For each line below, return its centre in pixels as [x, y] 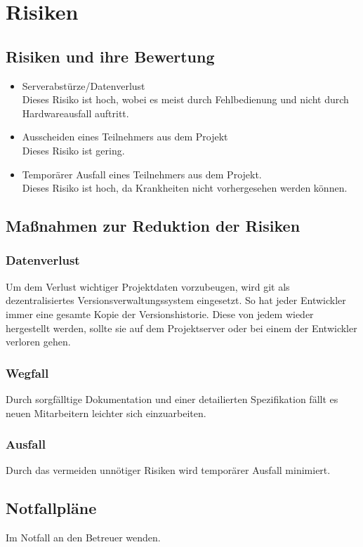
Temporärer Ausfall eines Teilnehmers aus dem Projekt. [142, 174]
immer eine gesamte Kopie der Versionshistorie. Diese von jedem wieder [160, 314]
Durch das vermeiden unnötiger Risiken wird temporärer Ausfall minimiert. [168, 470]
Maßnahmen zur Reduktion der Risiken [153, 226]
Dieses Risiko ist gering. [73, 150]
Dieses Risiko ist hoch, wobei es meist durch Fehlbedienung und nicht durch [185, 99]
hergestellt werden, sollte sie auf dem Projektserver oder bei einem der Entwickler [181, 328]
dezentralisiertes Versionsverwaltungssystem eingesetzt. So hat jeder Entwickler [176, 300]
